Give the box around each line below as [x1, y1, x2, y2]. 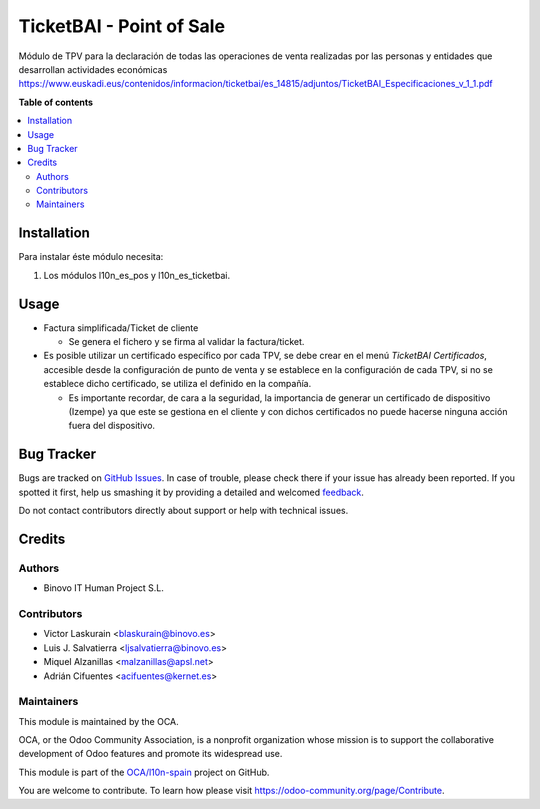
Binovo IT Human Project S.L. [43, 582, 165, 594]
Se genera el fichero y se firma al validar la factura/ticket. [68, 336, 305, 348]
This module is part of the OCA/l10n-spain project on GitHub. [18, 766, 270, 778]
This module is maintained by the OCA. [18, 715, 179, 727]
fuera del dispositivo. [68, 420, 155, 432]
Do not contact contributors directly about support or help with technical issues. [18, 505, 349, 517]
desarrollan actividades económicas [18, 63, 168, 75]
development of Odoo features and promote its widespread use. [18, 748, 283, 760]
